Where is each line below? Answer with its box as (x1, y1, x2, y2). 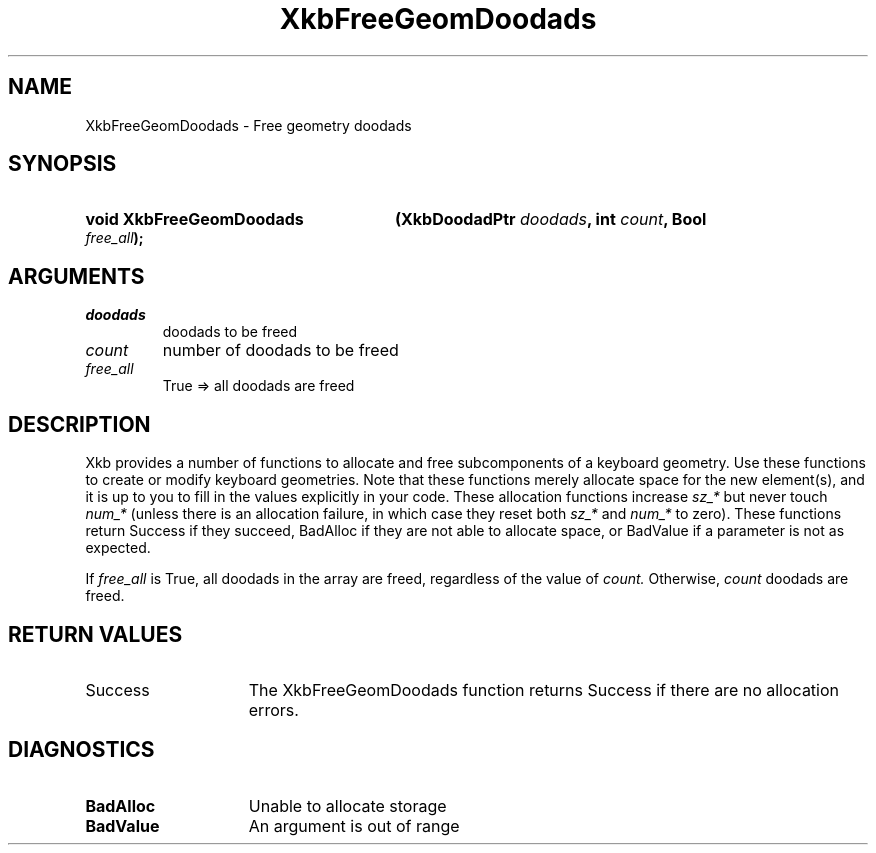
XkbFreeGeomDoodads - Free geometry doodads (85, 116, 412, 134)
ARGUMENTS (8, 263, 145, 289)
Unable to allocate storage (248, 795, 447, 816)
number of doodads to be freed (162, 340, 399, 361)
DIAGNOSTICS (8, 737, 155, 763)
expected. (85, 539, 151, 557)
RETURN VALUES (8, 621, 183, 647)
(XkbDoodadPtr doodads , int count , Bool (394, 209, 707, 230)
